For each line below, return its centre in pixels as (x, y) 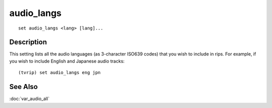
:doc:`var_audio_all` (29, 99)
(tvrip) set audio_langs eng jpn (59, 73)
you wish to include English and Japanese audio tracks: (67, 61)
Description (28, 42)
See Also (23, 87)
